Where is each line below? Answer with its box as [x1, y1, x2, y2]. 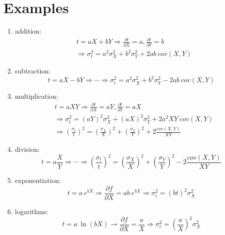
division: [15, 144, 40, 154]
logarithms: [15, 206, 48, 216]
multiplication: [15, 90, 58, 101]
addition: [15, 26, 42, 36]
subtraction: [15, 66, 51, 76]
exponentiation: [15, 175, 61, 185]
